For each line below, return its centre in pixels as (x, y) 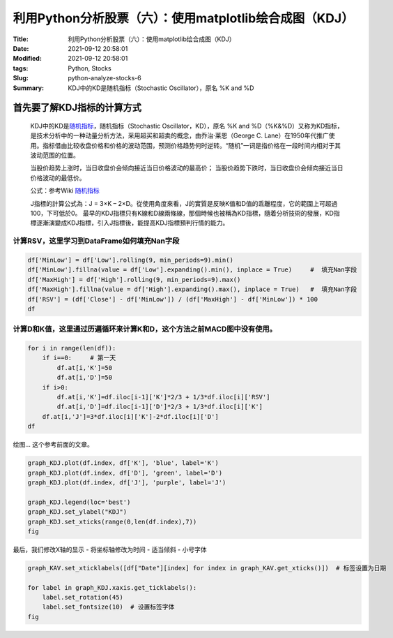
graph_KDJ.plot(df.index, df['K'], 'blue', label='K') (123, 463)
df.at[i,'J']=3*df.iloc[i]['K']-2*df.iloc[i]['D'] (130, 416)
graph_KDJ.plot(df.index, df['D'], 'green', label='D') (125, 473)
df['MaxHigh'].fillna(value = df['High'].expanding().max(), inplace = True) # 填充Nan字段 (192, 289)
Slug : (21, 78)
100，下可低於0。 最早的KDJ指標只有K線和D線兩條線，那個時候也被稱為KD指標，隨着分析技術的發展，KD (182, 214)
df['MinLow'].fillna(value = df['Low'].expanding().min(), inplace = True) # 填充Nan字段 (192, 270)
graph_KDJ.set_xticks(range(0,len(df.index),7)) (112, 521)
